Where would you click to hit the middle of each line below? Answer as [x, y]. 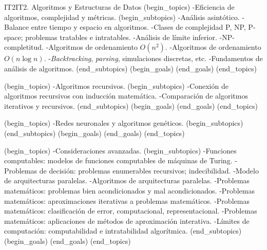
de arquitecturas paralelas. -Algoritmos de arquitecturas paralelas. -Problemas [127, 180]
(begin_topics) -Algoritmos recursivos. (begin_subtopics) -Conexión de [116, 85]
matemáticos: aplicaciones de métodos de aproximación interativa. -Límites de [127, 220]
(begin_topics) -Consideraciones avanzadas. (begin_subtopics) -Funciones [120, 150]
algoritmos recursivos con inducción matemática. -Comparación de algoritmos [126, 96]
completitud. [24, 47]
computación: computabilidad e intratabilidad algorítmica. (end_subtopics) [123, 231]
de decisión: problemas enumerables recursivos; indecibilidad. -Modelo [149, 170]
